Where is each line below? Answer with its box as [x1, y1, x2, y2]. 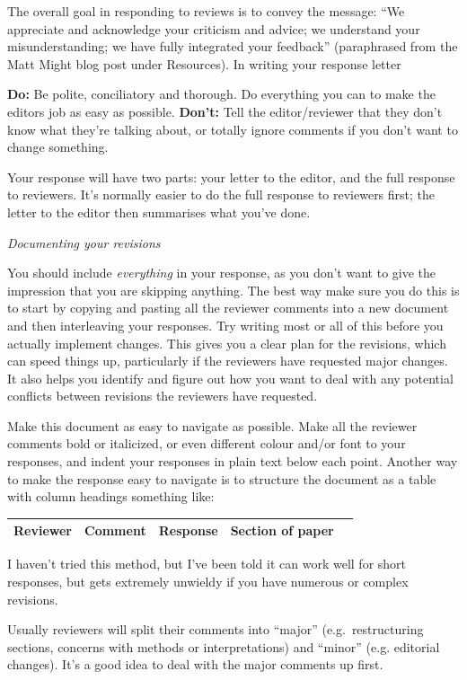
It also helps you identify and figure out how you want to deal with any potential [7, 368, 454, 387]
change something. [7, 137, 109, 156]
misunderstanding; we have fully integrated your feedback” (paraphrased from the [7, 37, 458, 56]
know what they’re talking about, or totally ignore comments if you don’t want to [7, 119, 458, 138]
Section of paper [230, 521, 334, 540]
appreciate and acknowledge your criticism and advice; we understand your [7, 19, 420, 38]
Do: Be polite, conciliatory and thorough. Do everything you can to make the [7, 84, 436, 103]
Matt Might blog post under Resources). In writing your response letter [7, 54, 401, 73]
